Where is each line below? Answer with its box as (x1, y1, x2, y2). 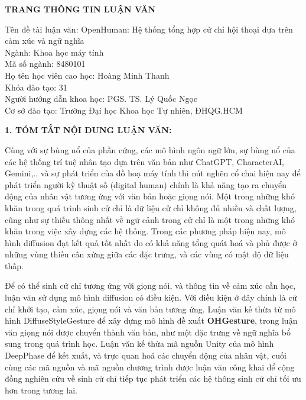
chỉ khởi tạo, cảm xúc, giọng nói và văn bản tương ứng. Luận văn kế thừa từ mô (5, 302, 296, 315)
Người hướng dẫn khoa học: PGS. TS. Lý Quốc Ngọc (5, 92, 198, 105)
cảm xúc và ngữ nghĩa (5, 34, 84, 47)
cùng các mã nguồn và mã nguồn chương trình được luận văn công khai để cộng (5, 360, 295, 373)
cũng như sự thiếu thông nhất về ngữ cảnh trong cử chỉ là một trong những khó (5, 213, 295, 225)
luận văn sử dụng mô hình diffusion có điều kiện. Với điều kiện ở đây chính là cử (5, 291, 297, 304)
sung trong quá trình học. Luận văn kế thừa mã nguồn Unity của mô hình (5, 337, 274, 350)
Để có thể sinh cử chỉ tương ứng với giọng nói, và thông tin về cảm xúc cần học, (5, 279, 296, 292)
